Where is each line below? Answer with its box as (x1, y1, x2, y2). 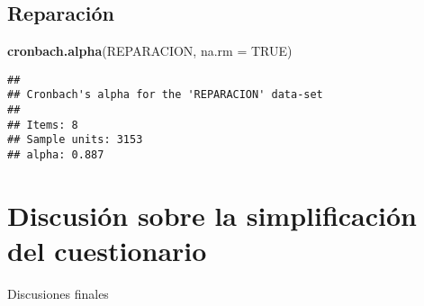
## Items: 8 (7, 118, 78, 131)
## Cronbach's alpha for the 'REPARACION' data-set (7, 88, 323, 102)
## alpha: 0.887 (7, 148, 104, 162)
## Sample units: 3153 (7, 133, 143, 147)
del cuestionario (7, 232, 207, 269)
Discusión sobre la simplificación (7, 196, 417, 233)
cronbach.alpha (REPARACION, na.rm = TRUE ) (7, 41, 293, 60)
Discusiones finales (7, 284, 109, 303)
